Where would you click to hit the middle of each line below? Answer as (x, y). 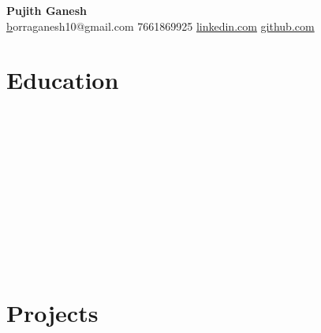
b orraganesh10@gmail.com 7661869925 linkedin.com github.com (160, 26)
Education (63, 80)
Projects (52, 313)
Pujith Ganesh (47, 10)
